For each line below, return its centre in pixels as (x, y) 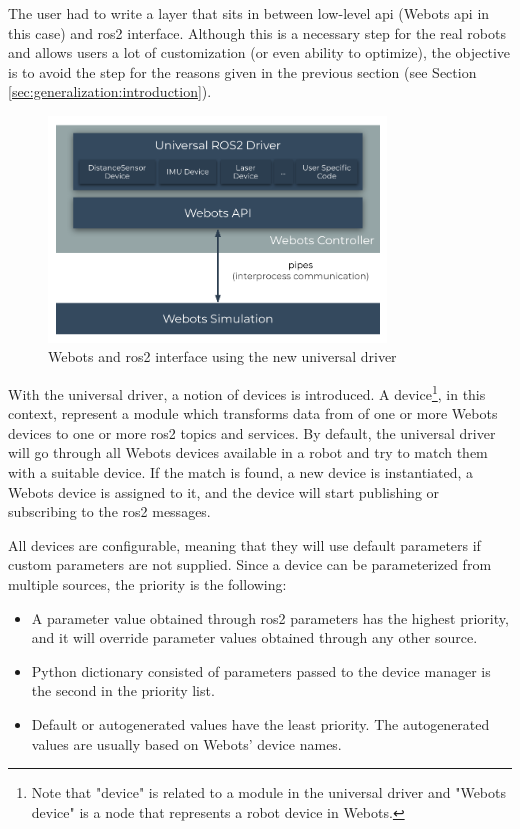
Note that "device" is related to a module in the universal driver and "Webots (269, 792)
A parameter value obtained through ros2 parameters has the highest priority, (270, 617)
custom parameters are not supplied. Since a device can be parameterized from (250, 564)
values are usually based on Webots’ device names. (186, 743)
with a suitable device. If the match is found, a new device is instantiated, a (241, 471)
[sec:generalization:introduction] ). (110, 91)
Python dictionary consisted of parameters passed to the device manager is (261, 670)
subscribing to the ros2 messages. (109, 511)
